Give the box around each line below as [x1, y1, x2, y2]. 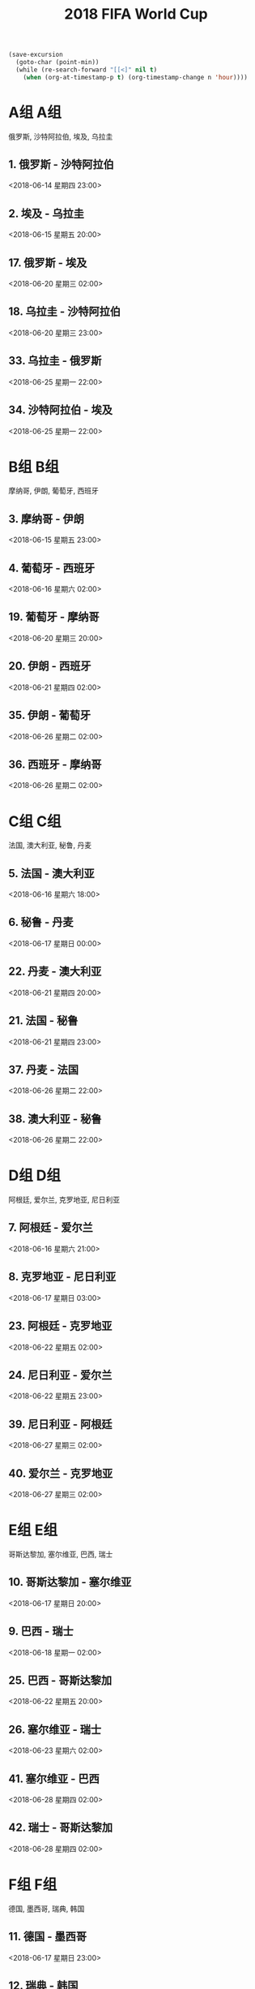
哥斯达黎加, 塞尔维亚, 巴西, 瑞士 [8, 1549, 113, 1559]
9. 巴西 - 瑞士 [8, 1625, 74, 1638]
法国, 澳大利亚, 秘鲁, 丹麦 [8, 841, 91, 850]
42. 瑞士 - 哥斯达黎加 [8, 1821, 113, 1835]
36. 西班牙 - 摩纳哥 [8, 757, 102, 771]
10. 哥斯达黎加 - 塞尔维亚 [8, 1575, 132, 1589]
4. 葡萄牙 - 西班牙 [8, 561, 96, 575]
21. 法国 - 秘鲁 [8, 1014, 79, 1027]
